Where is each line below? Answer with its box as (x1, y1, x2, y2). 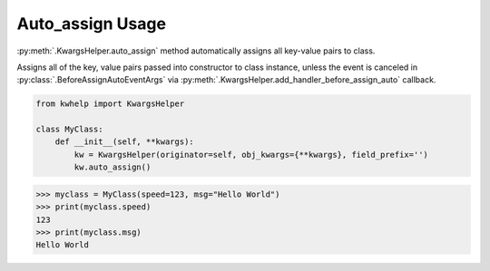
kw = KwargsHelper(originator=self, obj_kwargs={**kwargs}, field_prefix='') (73, 150, 428, 160)
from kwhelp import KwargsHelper (35, 99, 185, 109)
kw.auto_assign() (73, 162, 152, 172)
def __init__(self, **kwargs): (54, 137, 194, 147)
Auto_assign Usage (16, 14, 167, 34)
